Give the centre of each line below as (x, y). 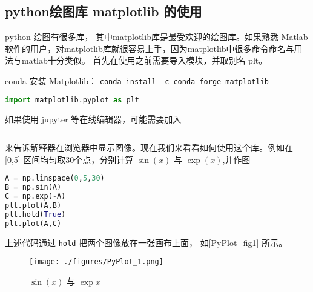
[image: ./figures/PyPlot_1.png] (96, 262)
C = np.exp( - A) (35, 197)
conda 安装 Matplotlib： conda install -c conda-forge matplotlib (137, 80)
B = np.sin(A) (33, 187)
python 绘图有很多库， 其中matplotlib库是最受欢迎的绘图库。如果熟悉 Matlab (156, 37)
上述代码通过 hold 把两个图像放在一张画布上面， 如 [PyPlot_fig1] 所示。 (146, 242)
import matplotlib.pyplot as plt (72, 100)
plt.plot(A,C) (33, 223)
